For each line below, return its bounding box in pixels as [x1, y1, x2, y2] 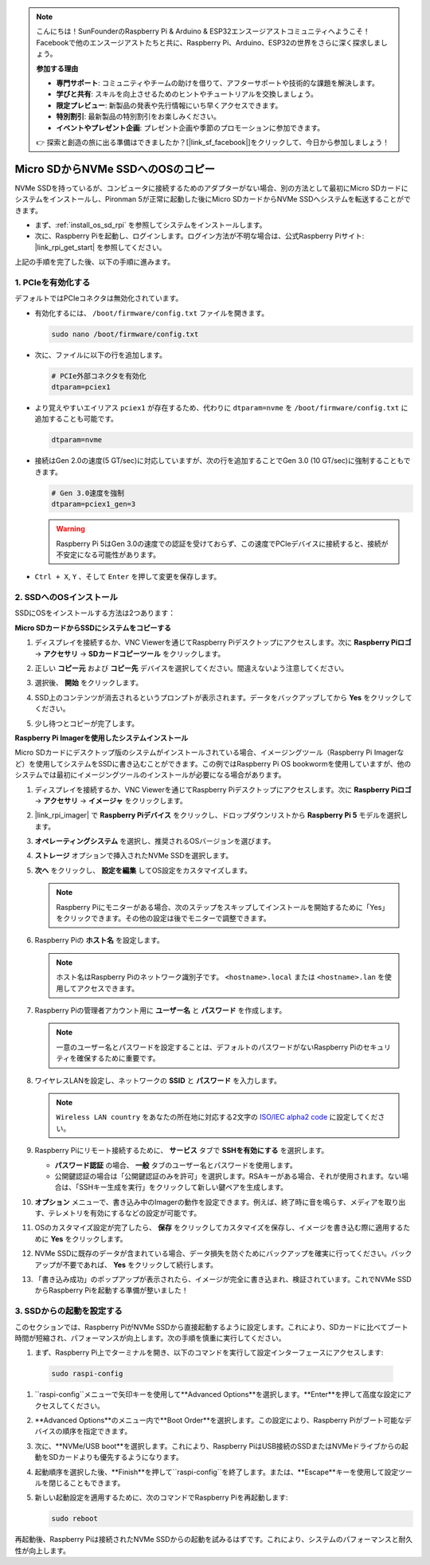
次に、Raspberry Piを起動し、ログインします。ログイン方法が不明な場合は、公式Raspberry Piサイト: [34, 231, 365, 241]
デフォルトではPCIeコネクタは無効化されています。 [14, 293, 183, 303]
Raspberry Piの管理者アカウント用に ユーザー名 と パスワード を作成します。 [34, 1005, 287, 1015]
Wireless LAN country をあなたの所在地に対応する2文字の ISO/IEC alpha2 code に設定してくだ [56, 1112, 378, 1122]
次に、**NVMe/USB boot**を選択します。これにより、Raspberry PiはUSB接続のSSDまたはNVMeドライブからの [34, 1441, 402, 1450]
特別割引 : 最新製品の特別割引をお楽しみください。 [56, 112, 221, 121]
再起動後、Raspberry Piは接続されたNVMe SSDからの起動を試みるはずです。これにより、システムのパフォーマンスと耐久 [14, 1535, 413, 1544]
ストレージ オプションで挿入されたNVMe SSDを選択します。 [34, 851, 233, 861]
